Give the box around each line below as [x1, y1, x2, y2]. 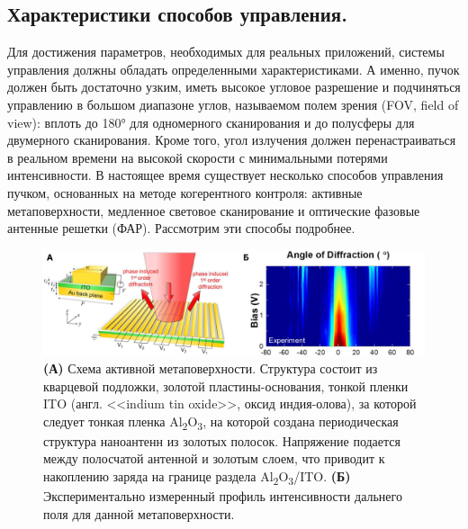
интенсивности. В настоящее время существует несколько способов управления [7, 166, 444, 184]
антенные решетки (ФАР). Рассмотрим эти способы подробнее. [7, 219, 355, 238]
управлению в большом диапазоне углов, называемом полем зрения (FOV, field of [7, 94, 459, 113]
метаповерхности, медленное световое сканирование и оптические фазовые [7, 201, 420, 220]
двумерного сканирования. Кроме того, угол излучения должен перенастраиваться [7, 130, 456, 149]
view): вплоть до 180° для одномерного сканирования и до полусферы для [7, 112, 415, 131]
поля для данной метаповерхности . [43, 504, 235, 523]
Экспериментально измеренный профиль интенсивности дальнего [43, 487, 402, 506]
